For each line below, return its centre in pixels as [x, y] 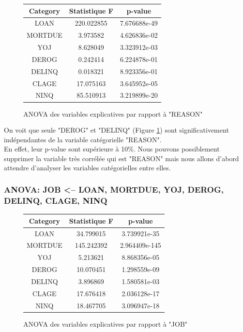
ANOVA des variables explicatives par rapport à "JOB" [106, 324]
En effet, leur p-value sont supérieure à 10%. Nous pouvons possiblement [112, 149]
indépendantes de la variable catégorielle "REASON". [83, 139]
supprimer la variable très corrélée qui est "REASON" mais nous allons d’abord [121, 158]
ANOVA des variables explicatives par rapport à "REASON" [113, 113]
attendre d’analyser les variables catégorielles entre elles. [87, 168]
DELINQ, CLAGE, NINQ [56, 200]
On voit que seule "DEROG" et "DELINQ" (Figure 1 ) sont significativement [116, 130]
